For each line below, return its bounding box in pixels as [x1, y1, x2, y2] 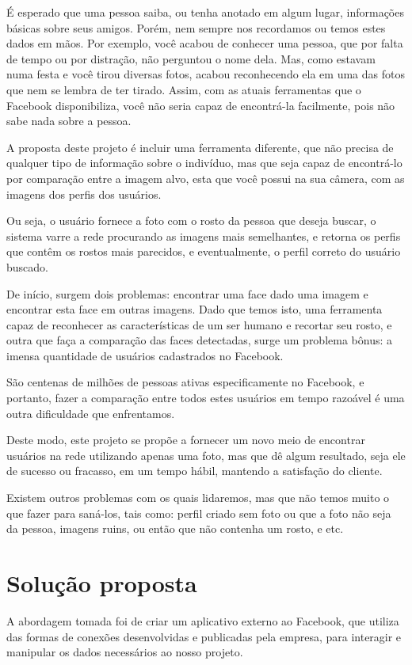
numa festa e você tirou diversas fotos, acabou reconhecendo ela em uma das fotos [6, 66, 405, 82]
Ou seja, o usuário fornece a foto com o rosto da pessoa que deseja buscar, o [6, 212, 376, 229]
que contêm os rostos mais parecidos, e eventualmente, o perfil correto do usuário [6, 243, 401, 260]
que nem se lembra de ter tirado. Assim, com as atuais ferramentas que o [6, 81, 361, 97]
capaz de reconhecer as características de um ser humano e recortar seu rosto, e [6, 316, 392, 332]
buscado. [6, 258, 48, 275]
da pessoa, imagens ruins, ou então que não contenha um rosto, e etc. [6, 520, 344, 537]
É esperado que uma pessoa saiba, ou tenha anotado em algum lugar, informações [6, 4, 404, 20]
